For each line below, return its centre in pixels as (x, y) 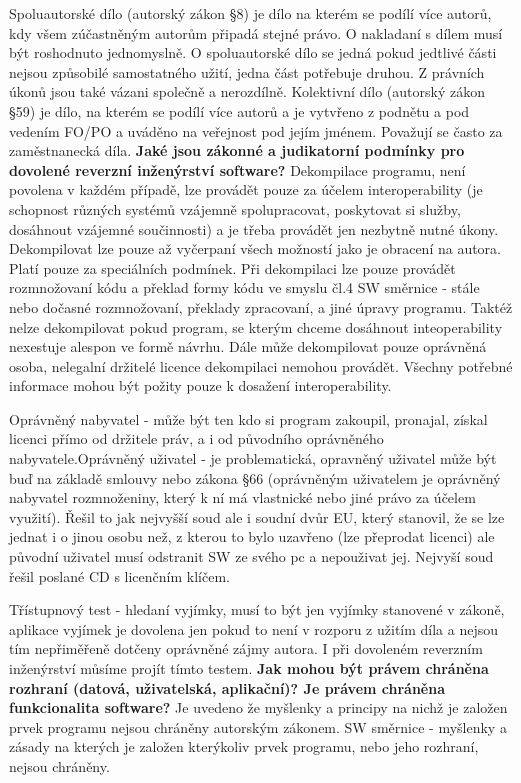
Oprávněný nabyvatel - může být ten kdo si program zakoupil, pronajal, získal (248, 418)
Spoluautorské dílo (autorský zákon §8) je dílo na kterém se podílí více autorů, (250, 13)
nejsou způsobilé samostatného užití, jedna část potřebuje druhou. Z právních (247, 71)
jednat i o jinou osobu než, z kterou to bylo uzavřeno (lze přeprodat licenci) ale (252, 536)
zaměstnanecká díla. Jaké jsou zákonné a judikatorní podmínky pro (237, 150)
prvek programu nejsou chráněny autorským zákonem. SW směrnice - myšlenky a (258, 726)
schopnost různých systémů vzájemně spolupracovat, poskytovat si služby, (235, 208)
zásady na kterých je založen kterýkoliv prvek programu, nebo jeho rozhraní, (244, 746)
